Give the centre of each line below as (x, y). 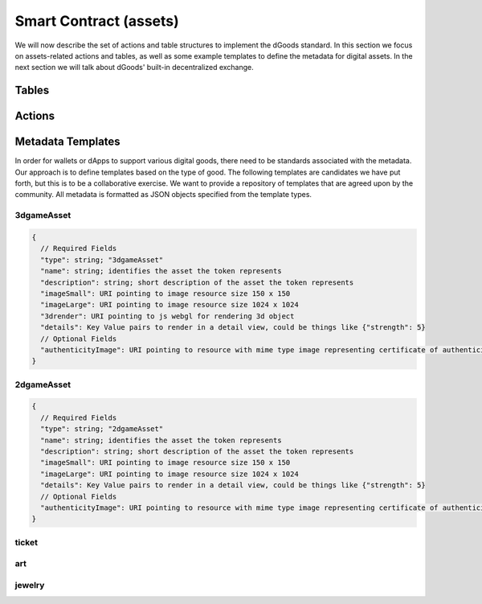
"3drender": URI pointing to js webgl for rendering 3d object (167, 316)
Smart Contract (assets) (97, 21)
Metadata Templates (67, 142)
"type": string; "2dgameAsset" (102, 429)
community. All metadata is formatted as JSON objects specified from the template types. (163, 195)
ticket (26, 542)
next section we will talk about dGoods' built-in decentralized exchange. (135, 68)
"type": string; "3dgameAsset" (102, 260)
